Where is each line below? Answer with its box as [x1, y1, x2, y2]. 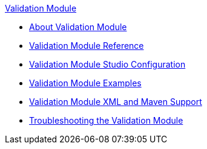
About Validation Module [29, 22, 127, 32]
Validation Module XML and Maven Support [29, 97, 202, 107]
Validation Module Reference [29, 40, 144, 51]
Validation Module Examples [29, 78, 142, 88]
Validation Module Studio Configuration [29, 59, 186, 69]
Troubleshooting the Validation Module [29, 115, 183, 125]
